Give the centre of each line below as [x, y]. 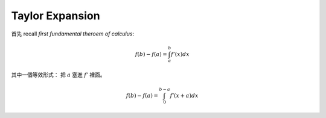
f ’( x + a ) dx [184, 95]
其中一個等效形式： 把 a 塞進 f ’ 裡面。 [58, 75]
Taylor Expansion [56, 16]
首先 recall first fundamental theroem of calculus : [73, 34]
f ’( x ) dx [180, 54]
